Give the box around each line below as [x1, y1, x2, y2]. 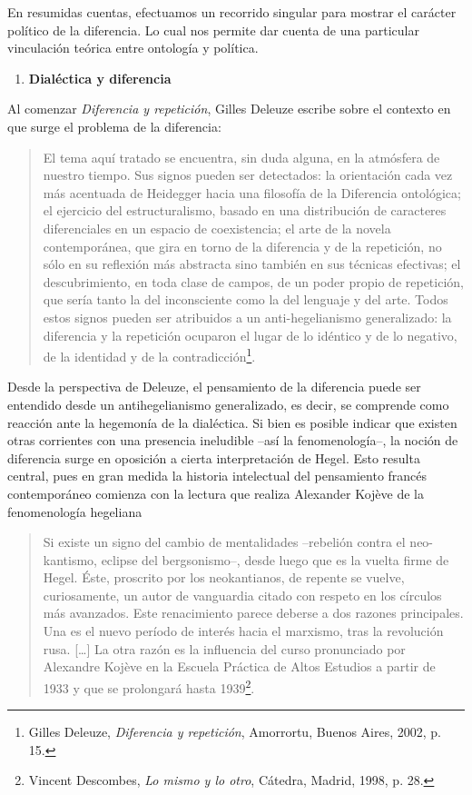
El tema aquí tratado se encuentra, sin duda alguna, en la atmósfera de [43, 147, 440, 166]
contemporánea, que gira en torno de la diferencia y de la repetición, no [43, 236, 442, 255]
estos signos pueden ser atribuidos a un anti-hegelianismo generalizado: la [43, 307, 452, 326]
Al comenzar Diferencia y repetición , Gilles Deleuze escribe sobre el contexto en [7, 99, 451, 118]
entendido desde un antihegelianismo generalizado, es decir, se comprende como [7, 394, 449, 413]
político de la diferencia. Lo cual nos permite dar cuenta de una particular [7, 20, 419, 39]
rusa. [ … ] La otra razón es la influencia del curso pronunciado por [43, 639, 406, 658]
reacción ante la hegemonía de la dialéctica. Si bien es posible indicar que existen [7, 412, 457, 432]
